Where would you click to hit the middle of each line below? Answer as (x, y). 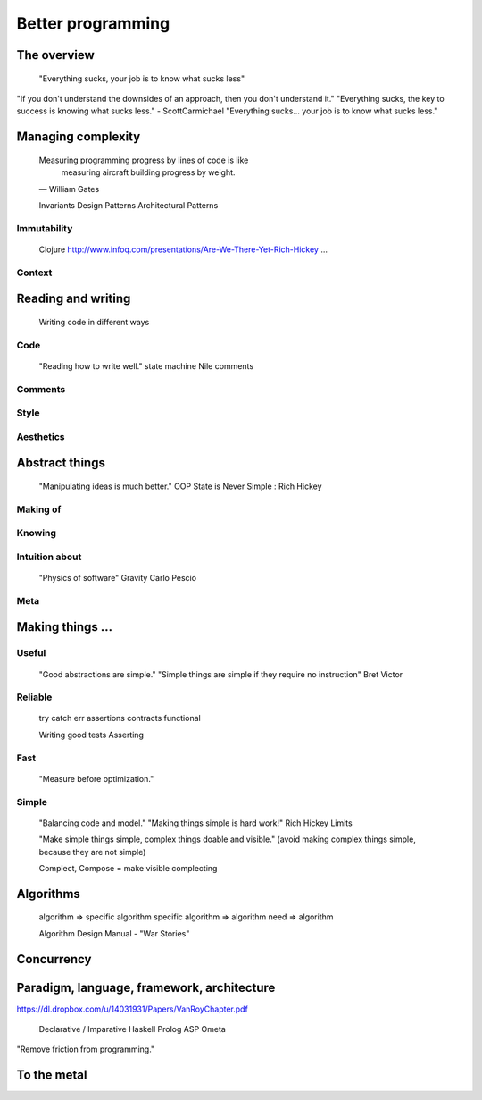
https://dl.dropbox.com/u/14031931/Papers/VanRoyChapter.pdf (133, 1009)
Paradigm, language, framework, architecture (146, 987)
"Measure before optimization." (96, 778)
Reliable (34, 697)
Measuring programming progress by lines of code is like (144, 160)
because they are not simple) (92, 852)
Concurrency (54, 959)
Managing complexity (79, 137)
